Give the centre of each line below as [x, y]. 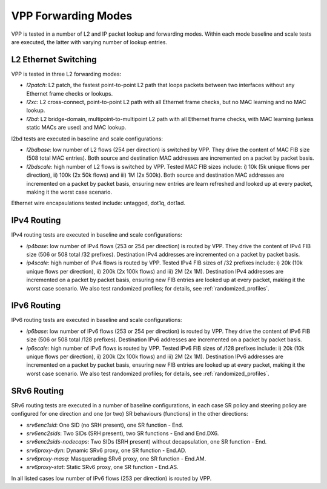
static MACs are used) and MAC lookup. [76, 128]
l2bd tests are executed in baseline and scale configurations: [87, 139]
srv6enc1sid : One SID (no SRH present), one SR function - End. [105, 425]
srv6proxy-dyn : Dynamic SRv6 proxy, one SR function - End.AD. [106, 450]
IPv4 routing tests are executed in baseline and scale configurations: [97, 235]
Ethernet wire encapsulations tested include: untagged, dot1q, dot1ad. [98, 203]
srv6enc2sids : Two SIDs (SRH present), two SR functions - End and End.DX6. [123, 433]
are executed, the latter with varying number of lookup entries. [89, 42]
